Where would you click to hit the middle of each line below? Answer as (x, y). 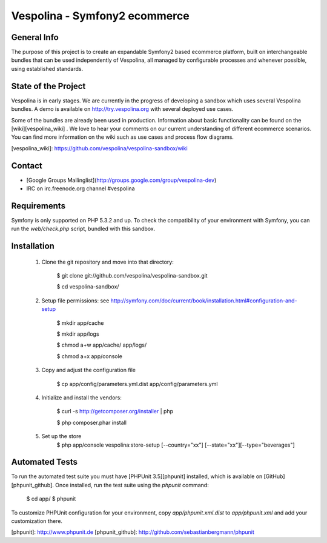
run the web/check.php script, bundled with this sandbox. (83, 229)
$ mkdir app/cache (80, 323)
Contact (27, 166)
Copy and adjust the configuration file (89, 370)
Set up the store (61, 436)
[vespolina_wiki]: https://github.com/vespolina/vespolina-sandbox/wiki (99, 148)
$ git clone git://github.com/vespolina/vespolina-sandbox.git (132, 276)
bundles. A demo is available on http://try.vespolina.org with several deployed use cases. (122, 109)
